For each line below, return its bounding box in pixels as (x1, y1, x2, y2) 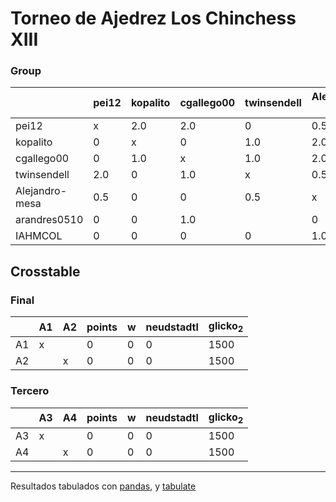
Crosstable (10, 263, 81, 280)
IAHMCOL (15, 229, 63, 243)
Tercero (10, 384, 50, 398)
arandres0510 (15, 213, 84, 227)
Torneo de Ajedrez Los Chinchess (10, 7, 297, 30)
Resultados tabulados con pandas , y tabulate (10, 480, 197, 492)
